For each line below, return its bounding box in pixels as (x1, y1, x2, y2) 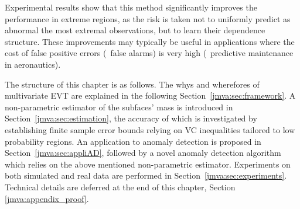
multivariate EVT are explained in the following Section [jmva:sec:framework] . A (5, 89, 296, 102)
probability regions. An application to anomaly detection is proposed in (5, 135, 261, 147)
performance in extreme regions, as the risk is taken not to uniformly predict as (5, 12, 291, 25)
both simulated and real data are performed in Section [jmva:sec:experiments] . (5, 169, 287, 182)
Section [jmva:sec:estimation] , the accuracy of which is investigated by (5, 112, 257, 124)
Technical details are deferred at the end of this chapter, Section (5, 180, 236, 193)
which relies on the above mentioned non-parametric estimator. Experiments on (5, 158, 291, 170)
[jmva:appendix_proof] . (5, 192, 89, 204)
